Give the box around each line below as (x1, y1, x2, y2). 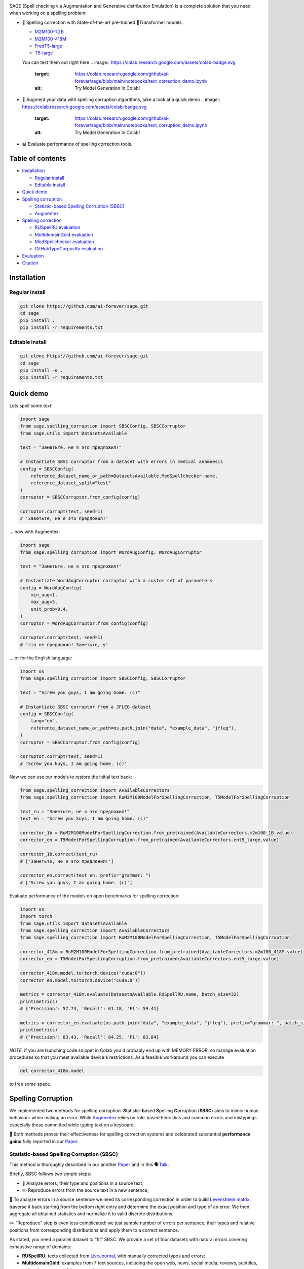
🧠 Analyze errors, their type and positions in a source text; (22, 1180, 144, 1186)
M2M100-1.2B (34, 28, 64, 35)
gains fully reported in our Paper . (9, 1138, 79, 1144)
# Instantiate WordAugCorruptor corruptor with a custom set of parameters (20, 578, 213, 584)
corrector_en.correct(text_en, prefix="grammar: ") (20, 873, 151, 878)
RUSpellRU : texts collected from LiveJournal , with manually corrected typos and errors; (22, 1253, 205, 1259)
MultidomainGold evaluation (34, 231, 93, 238)
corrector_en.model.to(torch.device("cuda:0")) (20, 977, 140, 983)
